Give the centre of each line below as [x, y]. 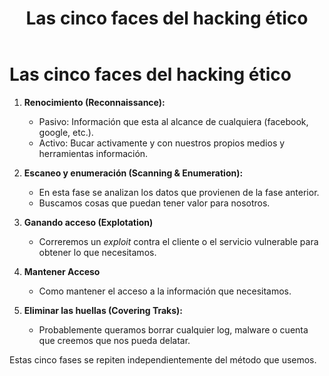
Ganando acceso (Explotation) [88, 222]
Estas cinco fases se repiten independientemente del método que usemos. [163, 359]
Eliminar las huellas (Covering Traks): [103, 310]
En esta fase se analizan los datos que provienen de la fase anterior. [179, 192]
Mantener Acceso [62, 271]
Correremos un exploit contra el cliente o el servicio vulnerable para [178, 241]
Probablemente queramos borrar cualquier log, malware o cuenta [173, 329]
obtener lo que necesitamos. [97, 252]
